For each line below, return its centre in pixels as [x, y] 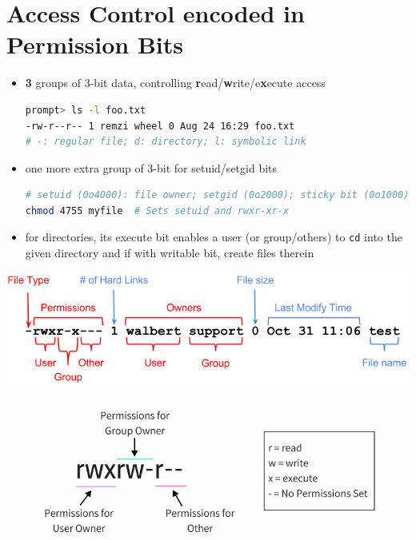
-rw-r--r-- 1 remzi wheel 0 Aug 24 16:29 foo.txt [160, 126]
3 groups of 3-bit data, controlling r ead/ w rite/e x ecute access [175, 83]
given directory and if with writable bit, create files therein [170, 253]
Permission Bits [95, 44]
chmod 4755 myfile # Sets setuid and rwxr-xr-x [157, 210]
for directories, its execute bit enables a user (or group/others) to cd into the [214, 237]
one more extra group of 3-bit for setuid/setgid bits [151, 167]
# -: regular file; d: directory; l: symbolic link [166, 142]
